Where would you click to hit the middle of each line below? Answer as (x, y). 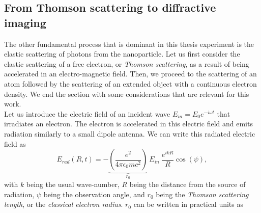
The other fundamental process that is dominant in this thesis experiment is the (129, 44)
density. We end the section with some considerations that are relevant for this (127, 94)
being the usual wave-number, (73, 184)
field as (15, 143)
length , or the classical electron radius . (64, 204)
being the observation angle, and (94, 194)
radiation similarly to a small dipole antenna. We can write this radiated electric (130, 133)
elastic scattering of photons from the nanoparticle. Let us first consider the (122, 54)
